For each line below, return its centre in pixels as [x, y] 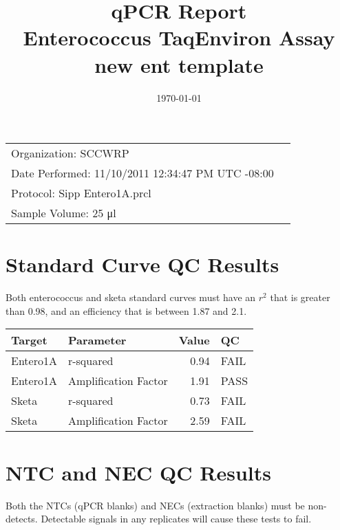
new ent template [179, 64]
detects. [22, 519]
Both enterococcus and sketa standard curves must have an [131, 297]
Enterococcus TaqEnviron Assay [179, 37]
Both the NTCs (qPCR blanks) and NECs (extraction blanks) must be [155, 505]
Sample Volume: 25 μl [64, 213]
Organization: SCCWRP [70, 153]
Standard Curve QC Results [142, 264]
